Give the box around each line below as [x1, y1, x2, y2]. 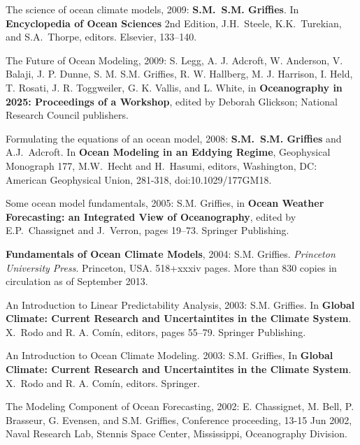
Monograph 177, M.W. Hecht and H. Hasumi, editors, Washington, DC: [6, 158, 317, 173]
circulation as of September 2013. [6, 274, 148, 289]
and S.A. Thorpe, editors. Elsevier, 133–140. [6, 29, 197, 44]
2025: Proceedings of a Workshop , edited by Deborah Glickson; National [6, 94, 338, 108]
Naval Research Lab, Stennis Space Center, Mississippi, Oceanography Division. [6, 426, 347, 441]
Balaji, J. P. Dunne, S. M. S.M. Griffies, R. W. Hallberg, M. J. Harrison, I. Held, [6, 66, 353, 81]
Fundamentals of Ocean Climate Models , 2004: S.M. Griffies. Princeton [6, 246, 336, 261]
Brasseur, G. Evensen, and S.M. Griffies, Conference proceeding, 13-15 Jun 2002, [6, 412, 352, 427]
